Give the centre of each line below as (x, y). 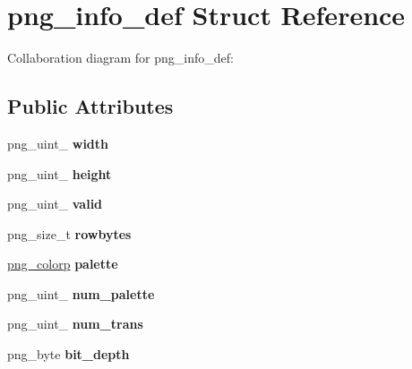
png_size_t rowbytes (69, 233)
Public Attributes (90, 106)
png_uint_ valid (55, 204)
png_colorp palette (63, 264)
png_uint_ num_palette (81, 293)
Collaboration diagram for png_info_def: (120, 58)
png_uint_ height (60, 173)
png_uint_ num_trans (75, 324)
